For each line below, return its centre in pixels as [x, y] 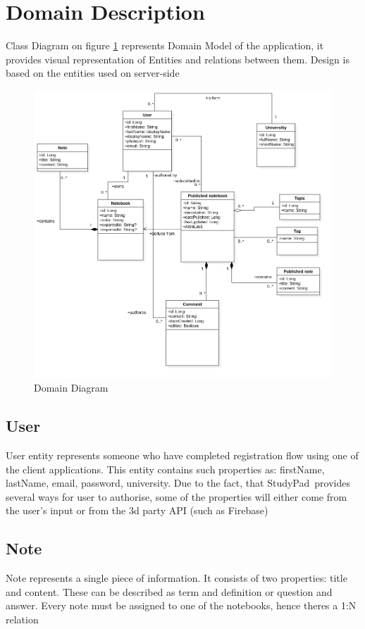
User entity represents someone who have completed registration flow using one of [182, 455]
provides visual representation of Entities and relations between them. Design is [178, 59]
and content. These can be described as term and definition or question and [169, 591]
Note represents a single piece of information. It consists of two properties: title [177, 578]
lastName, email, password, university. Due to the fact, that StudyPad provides [178, 483]
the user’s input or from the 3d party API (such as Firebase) [137, 510]
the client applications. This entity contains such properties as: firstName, [165, 469]
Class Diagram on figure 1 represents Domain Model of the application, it [165, 45]
